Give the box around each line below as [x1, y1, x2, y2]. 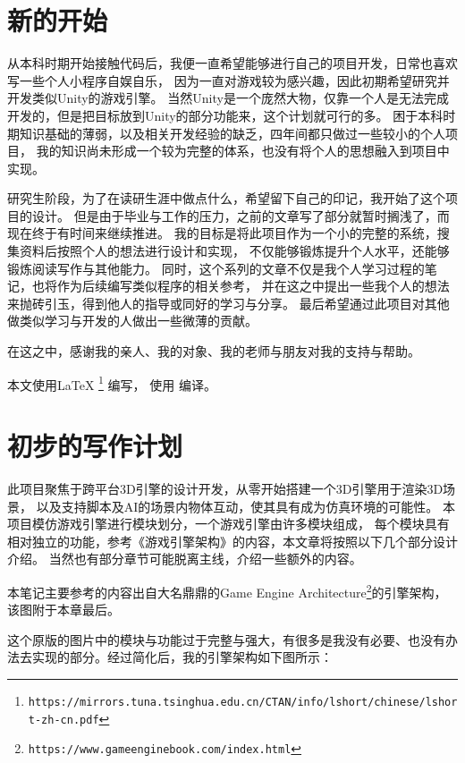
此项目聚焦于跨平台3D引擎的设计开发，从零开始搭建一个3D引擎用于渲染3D [7, 479, 444, 497]
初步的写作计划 [7, 428, 183, 464]
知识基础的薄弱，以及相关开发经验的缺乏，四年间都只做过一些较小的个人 [19, 123, 445, 142]
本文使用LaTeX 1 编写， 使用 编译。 [7, 372, 216, 394]
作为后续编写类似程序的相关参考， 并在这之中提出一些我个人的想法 [56, 276, 450, 295]
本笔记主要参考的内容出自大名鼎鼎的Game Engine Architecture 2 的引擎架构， [7, 580, 447, 601]
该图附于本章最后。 [7, 600, 120, 619]
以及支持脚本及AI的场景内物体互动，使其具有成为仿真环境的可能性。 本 [36, 496, 455, 515]
